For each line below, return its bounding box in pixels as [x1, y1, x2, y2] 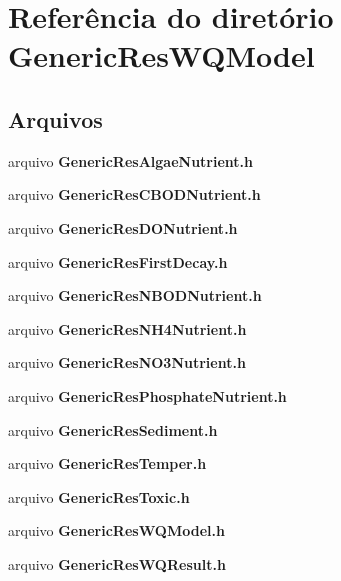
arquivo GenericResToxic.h [8, 486, 190, 507]
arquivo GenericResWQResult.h [8, 553, 226, 574]
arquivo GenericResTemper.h [8, 453, 207, 474]
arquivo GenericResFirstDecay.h [8, 251, 228, 272]
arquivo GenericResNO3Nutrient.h [8, 352, 246, 373]
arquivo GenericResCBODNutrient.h [8, 184, 261, 205]
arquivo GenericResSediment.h [8, 419, 218, 440]
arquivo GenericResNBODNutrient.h [8, 285, 262, 306]
